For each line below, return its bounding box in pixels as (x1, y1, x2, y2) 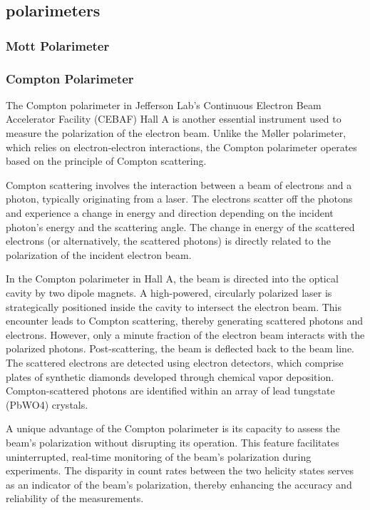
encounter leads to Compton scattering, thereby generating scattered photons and (6, 313, 364, 328)
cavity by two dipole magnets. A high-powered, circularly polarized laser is (6, 285, 332, 300)
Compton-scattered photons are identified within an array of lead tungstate (6, 383, 335, 398)
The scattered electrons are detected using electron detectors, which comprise (6, 355, 344, 369)
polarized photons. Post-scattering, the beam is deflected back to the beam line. (6, 341, 355, 356)
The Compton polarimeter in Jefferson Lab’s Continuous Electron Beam (6, 97, 322, 112)
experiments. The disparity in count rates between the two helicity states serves (6, 463, 354, 478)
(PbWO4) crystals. (6, 397, 88, 412)
